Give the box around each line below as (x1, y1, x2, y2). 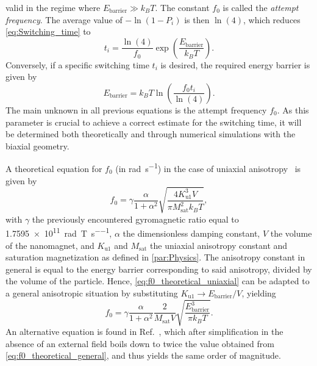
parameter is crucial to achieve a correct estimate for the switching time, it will (5, 115, 302, 128)
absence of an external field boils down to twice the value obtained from (5, 337, 274, 350)
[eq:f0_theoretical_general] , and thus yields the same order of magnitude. (5, 349, 281, 362)
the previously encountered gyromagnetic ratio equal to (32, 212, 239, 225)
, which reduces (243, 13, 301, 26)
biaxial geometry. (5, 139, 69, 152)
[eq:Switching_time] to (5, 25, 91, 38)
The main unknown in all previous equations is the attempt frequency (5, 103, 267, 116)
